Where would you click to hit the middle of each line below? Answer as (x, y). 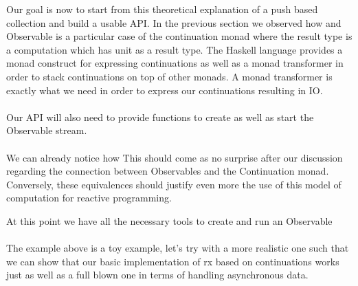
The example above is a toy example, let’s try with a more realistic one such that (178, 248)
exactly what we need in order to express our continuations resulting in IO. (165, 90)
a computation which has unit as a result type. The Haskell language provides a (175, 49)
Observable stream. (47, 130)
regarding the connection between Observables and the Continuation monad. (168, 171)
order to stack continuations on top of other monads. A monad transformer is (169, 76)
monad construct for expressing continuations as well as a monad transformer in (175, 63)
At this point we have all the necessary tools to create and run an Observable (169, 220)
